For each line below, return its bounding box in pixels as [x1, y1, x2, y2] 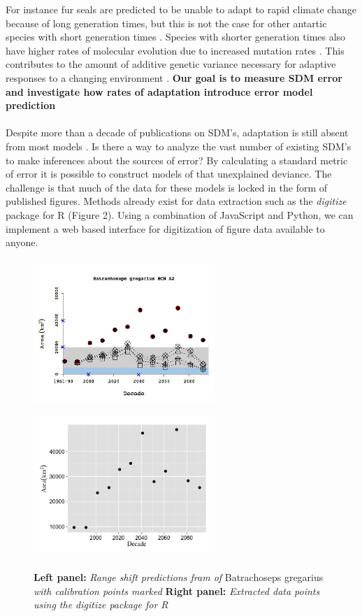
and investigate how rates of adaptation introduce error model [6, 84, 313, 99]
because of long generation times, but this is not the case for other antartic [6, 15, 327, 30]
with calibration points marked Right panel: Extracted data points [34, 583, 320, 598]
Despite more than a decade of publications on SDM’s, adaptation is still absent [6, 125, 349, 140]
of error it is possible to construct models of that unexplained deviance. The [6, 166, 332, 181]
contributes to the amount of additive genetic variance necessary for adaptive [6, 57, 336, 71]
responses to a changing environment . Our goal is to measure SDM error [6, 70, 342, 85]
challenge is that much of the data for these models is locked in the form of [6, 180, 328, 194]
